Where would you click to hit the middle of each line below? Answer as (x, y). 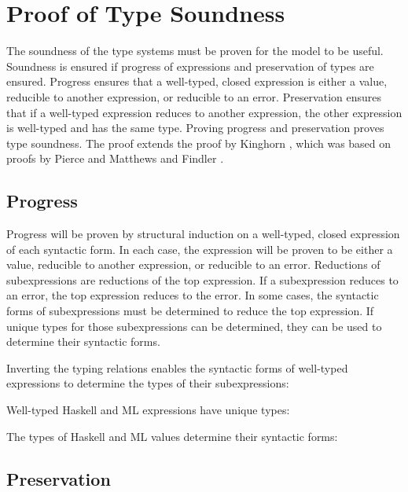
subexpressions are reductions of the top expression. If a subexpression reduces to (202, 279)
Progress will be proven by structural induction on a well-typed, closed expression (203, 234)
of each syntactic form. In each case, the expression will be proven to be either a (200, 249)
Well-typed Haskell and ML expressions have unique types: (148, 410)
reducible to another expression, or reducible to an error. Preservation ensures (194, 96)
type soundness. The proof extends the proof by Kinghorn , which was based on (199, 143)
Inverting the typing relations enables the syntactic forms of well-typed (177, 367)
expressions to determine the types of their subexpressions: (148, 383)
